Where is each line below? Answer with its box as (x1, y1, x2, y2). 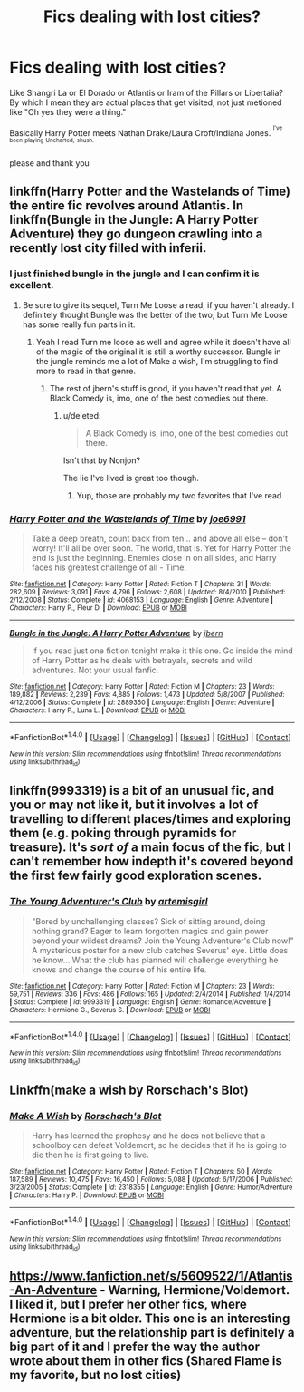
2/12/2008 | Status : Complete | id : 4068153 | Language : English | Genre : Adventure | (9, 595, 274, 604)
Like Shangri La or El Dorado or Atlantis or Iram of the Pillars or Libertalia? (9, 87, 283, 98)
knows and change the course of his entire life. (31, 963, 207, 975)
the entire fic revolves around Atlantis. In (9, 198, 244, 214)
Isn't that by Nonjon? (62, 455, 141, 466)
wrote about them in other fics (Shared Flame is (9, 1353, 283, 1368)
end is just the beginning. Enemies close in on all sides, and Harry (31, 553, 278, 564)
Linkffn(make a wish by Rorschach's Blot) (9, 1083, 249, 1098)
